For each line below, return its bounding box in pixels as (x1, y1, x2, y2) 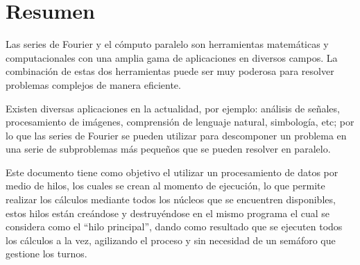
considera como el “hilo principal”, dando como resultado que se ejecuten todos (6, 219, 343, 234)
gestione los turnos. (6, 246, 87, 261)
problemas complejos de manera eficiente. (6, 77, 181, 92)
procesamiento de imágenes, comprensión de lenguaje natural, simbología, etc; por (6, 114, 354, 129)
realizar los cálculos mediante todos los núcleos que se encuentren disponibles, (6, 192, 336, 207)
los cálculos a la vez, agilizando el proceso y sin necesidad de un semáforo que (6, 232, 336, 247)
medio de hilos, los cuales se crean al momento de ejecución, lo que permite (6, 178, 325, 193)
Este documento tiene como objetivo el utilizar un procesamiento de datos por (6, 164, 338, 179)
